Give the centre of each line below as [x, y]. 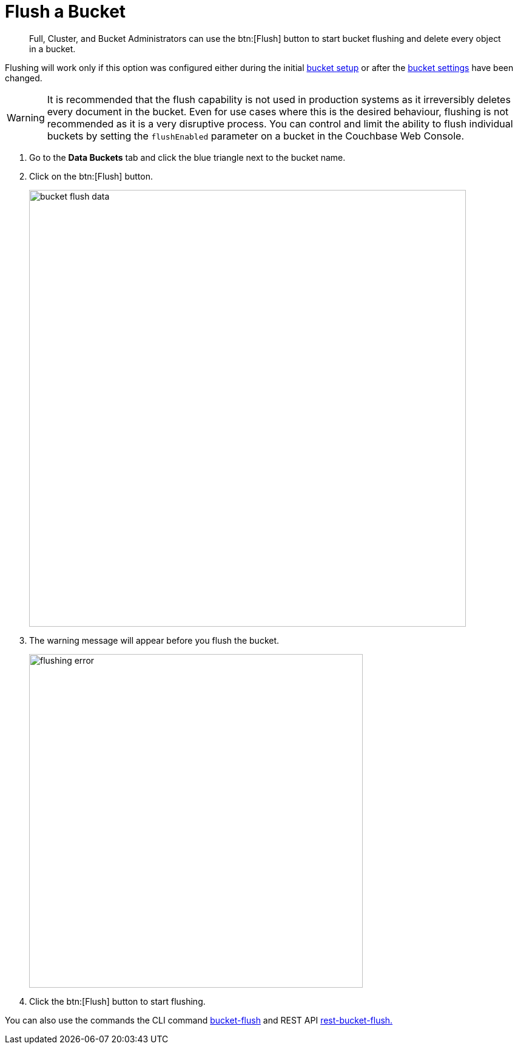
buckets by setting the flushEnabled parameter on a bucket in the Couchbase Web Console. [255, 136]
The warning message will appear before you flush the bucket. [154, 640]
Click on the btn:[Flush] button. [91, 176]
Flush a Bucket [66, 12]
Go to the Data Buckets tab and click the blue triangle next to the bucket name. [187, 157]
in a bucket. [52, 49]
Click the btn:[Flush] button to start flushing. [117, 1001]
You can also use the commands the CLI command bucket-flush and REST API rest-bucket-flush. [199, 1020]
